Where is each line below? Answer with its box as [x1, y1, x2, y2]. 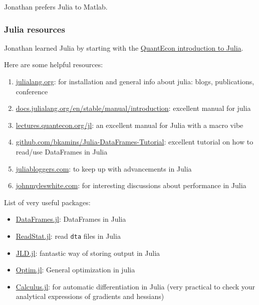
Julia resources [4, 23, 65, 35]
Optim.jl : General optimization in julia [16, 264, 135, 275]
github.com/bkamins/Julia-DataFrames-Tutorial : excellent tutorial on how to [16, 136, 253, 147]
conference [16, 86, 48, 96]
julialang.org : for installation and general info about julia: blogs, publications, [16, 76, 254, 86]
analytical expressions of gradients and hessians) [16, 291, 164, 301]
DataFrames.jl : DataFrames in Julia [16, 214, 126, 224]
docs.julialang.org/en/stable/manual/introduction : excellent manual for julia [16, 103, 251, 113]
